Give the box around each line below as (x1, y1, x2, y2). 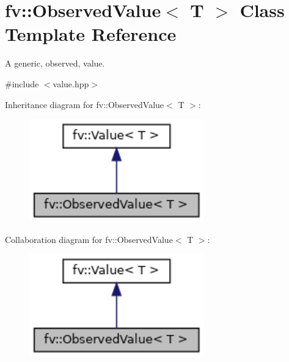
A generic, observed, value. (5, 57, 105, 70)
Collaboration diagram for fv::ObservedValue (5, 233, 173, 245)
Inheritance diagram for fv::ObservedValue (5, 98, 164, 110)
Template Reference (5, 21, 177, 46)
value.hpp (53, 77, 89, 90)
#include (5, 77, 39, 90)
